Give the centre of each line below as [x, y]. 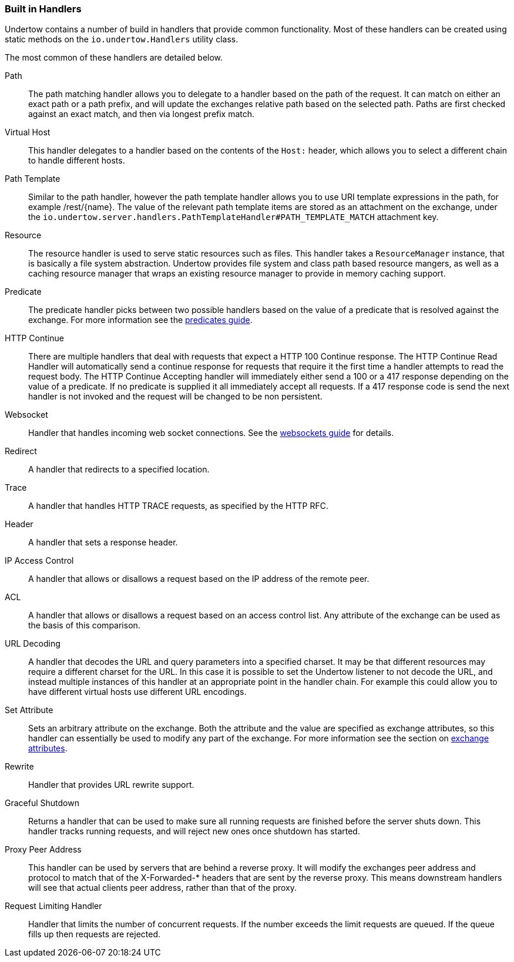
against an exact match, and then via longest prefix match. [142, 114]
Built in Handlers [43, 9]
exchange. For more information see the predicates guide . [140, 320]
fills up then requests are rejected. [95, 934]
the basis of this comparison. [84, 625]
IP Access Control [39, 561]
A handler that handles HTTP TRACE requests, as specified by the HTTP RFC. [178, 506]
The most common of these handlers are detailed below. [114, 58]
